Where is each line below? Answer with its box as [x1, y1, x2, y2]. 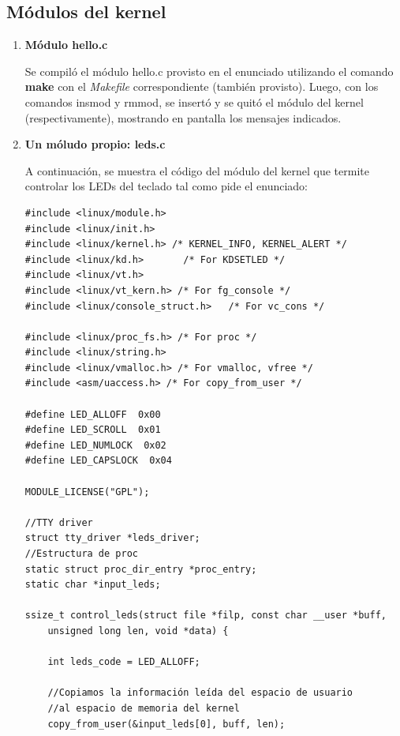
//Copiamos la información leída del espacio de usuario [47, 687, 353, 699]
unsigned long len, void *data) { [47, 625, 229, 636]
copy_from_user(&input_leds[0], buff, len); [47, 718, 286, 730]
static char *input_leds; [24, 579, 161, 591]
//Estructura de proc [24, 548, 138, 560]
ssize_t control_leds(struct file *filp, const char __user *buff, [24, 610, 387, 621]
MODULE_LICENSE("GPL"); [24, 486, 150, 498]
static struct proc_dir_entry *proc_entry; [24, 563, 257, 575]
